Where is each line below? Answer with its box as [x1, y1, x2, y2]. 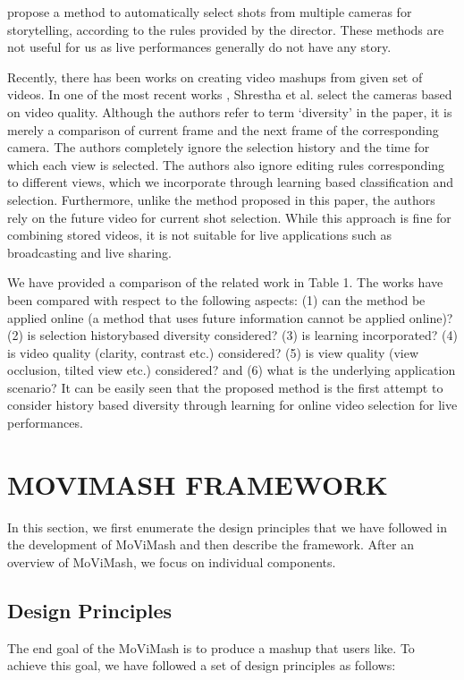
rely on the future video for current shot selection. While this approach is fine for [7, 208, 451, 226]
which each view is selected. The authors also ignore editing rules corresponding [7, 155, 445, 174]
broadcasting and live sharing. [7, 242, 172, 261]
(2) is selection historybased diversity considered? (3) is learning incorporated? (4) [7, 326, 458, 344]
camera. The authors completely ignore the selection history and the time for [7, 138, 430, 157]
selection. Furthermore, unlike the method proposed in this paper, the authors [7, 190, 435, 208]
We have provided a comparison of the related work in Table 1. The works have [7, 273, 443, 292]
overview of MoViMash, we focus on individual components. [7, 552, 336, 571]
